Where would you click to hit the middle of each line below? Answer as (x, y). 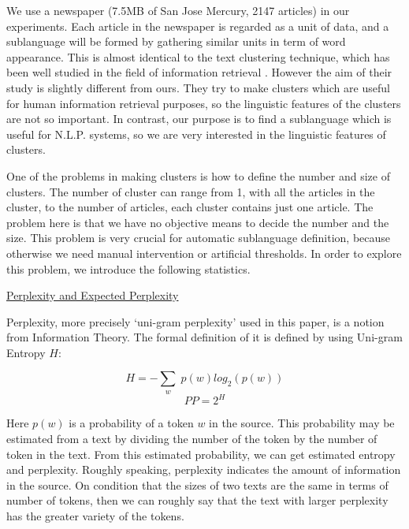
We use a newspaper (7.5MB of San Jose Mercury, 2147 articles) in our (178, 10)
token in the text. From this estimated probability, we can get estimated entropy (201, 454)
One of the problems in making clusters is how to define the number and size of (198, 175)
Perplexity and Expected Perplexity (93, 295)
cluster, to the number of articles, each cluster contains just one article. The (190, 207)
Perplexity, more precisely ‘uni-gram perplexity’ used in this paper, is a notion (195, 321)
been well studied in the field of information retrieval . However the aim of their (199, 72)
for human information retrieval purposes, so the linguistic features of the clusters (204, 103)
